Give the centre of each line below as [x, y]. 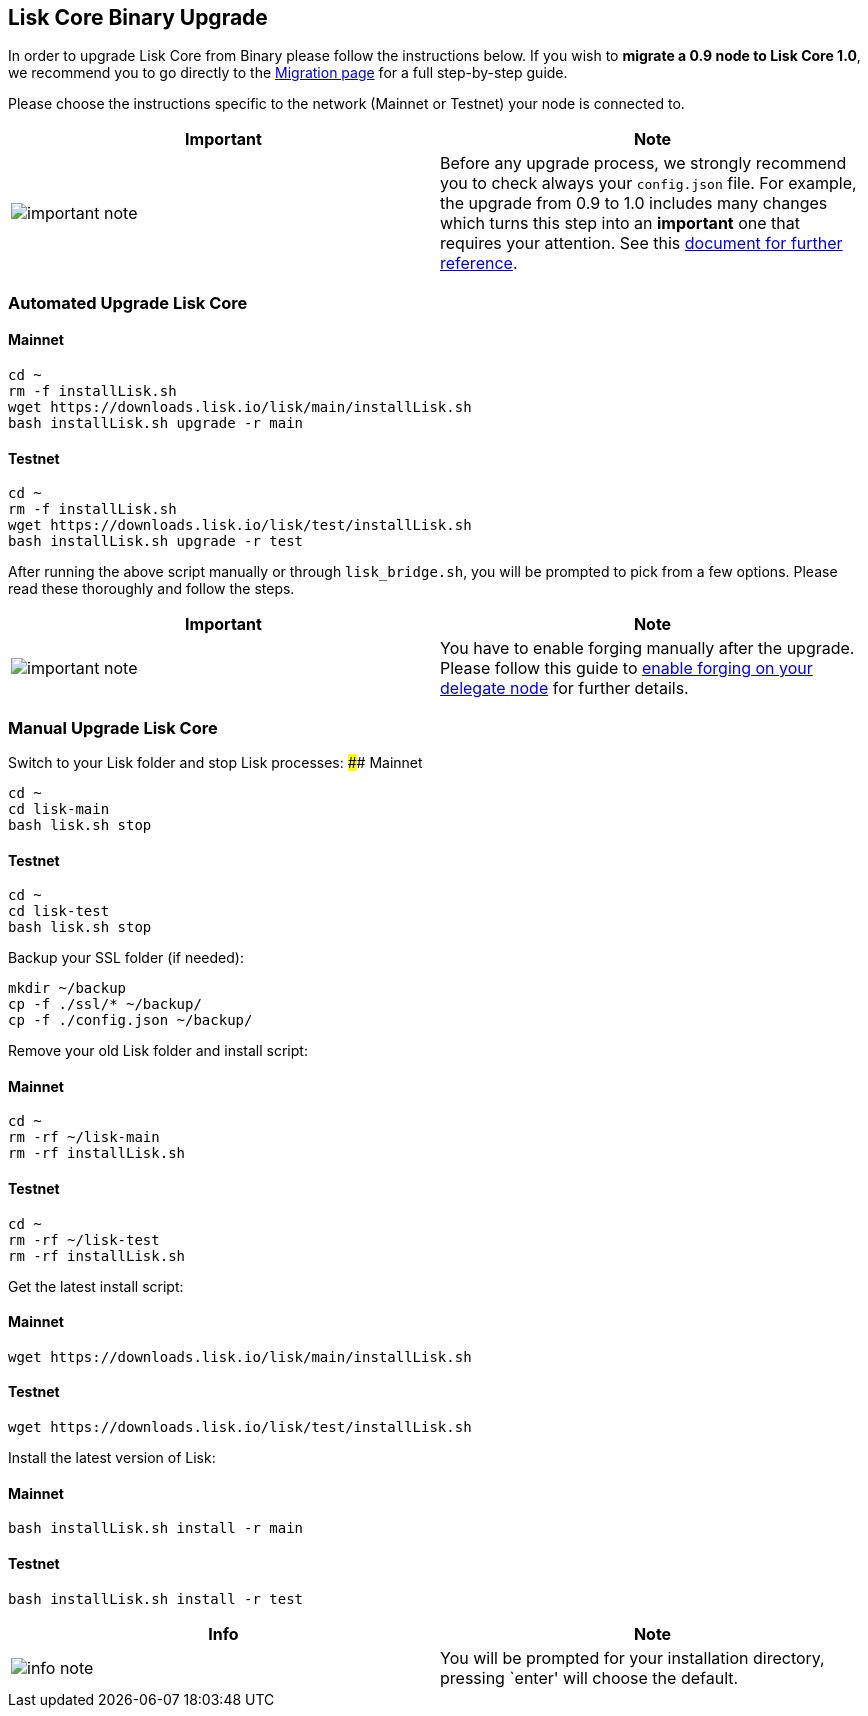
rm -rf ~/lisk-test [84, 1239]
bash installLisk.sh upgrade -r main [156, 423]
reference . [479, 263]
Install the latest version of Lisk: [112, 1458]
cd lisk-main [59, 808]
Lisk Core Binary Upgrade [138, 17]
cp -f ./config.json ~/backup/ [130, 1020]
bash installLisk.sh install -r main [156, 1528]
